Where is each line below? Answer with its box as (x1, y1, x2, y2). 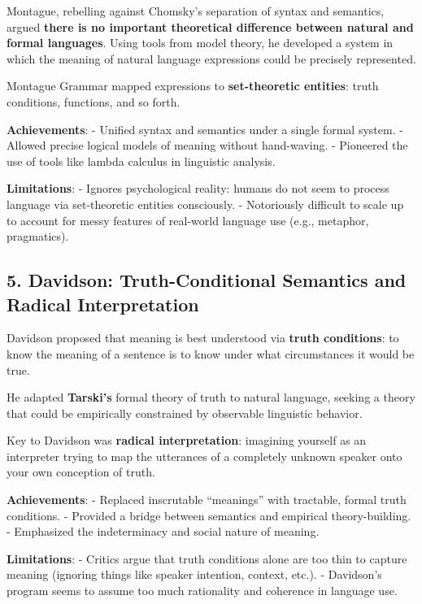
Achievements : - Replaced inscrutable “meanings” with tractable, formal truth (7, 491, 407, 508)
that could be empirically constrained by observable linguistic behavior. (7, 404, 363, 421)
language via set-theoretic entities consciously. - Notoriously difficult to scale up (7, 195, 404, 212)
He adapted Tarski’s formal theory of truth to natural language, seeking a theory (7, 389, 415, 406)
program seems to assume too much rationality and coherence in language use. (7, 582, 398, 599)
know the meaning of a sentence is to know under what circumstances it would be (7, 345, 415, 362)
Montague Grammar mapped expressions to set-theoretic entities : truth (7, 77, 379, 94)
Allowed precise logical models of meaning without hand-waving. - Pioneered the (7, 137, 408, 154)
